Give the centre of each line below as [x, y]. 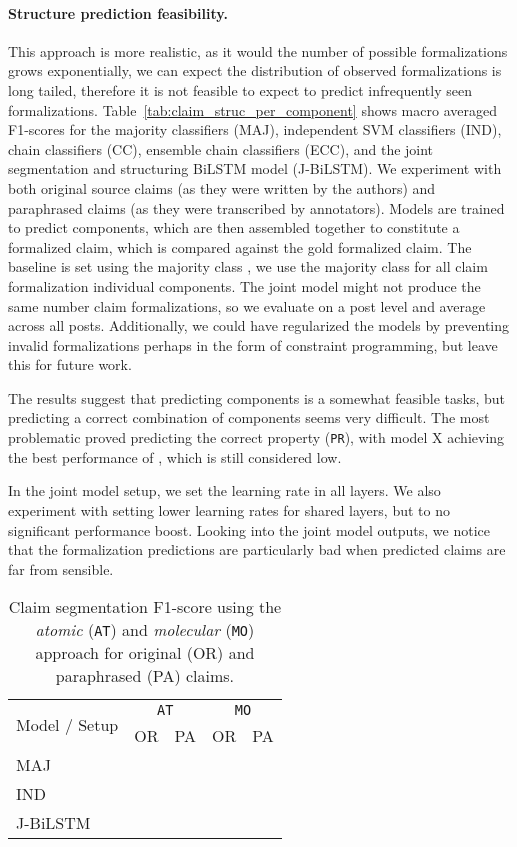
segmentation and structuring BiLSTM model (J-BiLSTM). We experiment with [255, 168]
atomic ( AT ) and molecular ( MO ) [145, 630]
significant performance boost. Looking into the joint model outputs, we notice [249, 529]
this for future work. [70, 364]
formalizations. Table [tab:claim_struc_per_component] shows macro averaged [252, 109]
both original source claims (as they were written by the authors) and [222, 187]
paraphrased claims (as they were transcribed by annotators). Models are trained [256, 207]
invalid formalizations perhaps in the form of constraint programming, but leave [253, 344]
